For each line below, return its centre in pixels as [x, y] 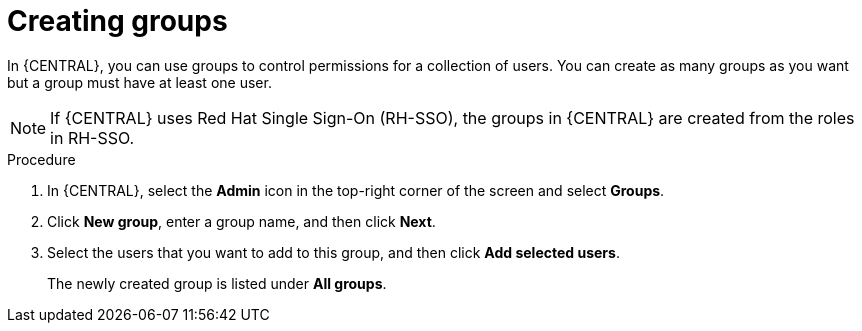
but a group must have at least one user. [139, 82]
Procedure [41, 159]
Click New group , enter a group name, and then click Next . [241, 221]
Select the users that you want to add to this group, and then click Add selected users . [333, 252]
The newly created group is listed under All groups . [217, 283]
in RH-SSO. [92, 137]
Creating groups [117, 21]
